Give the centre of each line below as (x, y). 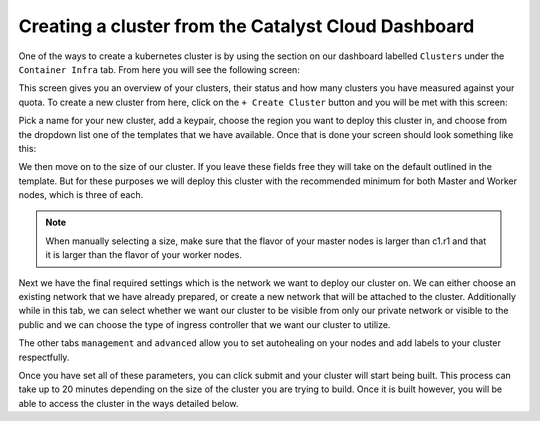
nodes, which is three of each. (81, 195)
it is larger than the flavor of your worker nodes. (143, 255)
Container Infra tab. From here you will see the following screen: (159, 69)
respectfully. (44, 357)
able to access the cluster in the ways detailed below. (128, 403)
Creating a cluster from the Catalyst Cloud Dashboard (246, 26)
